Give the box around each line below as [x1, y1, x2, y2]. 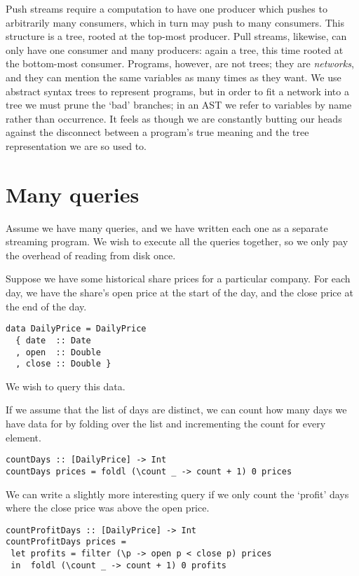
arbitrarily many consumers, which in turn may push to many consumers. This [6, 15, 344, 29]
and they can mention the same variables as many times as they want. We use [6, 69, 341, 84]
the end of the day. [6, 299, 87, 313]
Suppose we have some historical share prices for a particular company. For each [6, 271, 351, 286]
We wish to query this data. [6, 378, 126, 393]
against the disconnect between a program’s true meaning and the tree [6, 125, 309, 139]
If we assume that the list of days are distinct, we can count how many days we [6, 402, 347, 417]
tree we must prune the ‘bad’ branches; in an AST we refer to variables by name [6, 97, 352, 112]
